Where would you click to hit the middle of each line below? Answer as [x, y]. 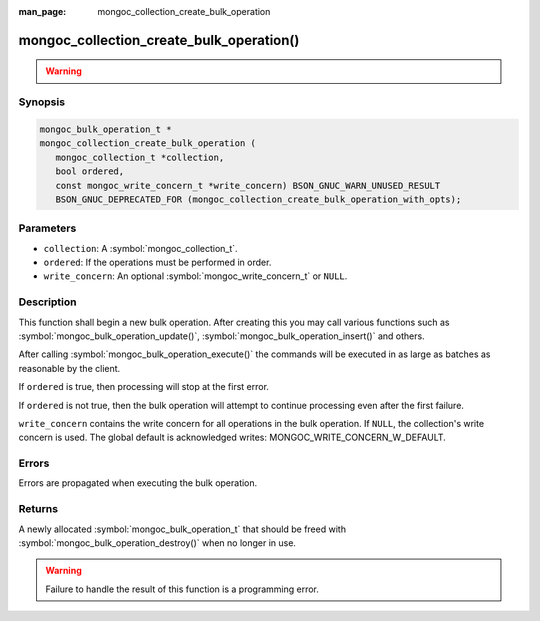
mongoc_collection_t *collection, [140, 157]
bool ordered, [90, 171]
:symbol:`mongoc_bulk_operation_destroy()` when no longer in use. [157, 542]
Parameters [47, 228]
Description [47, 302]
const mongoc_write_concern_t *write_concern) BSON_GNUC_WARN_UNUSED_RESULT [248, 185]
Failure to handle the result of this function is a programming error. [182, 589]
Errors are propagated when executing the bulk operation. [138, 483]
